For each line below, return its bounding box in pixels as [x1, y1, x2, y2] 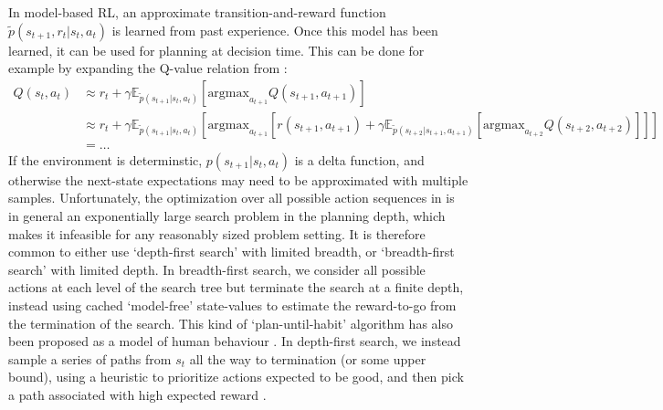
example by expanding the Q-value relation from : [8, 58, 288, 78]
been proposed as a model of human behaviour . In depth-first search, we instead [8, 331, 461, 351]
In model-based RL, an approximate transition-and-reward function [8, 3, 386, 21]
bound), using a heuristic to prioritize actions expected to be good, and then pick [8, 367, 464, 386]
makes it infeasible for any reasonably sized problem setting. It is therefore [8, 224, 426, 243]
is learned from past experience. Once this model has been [111, 20, 438, 39]
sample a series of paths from [8, 349, 172, 368]
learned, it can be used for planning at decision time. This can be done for [8, 40, 425, 59]
